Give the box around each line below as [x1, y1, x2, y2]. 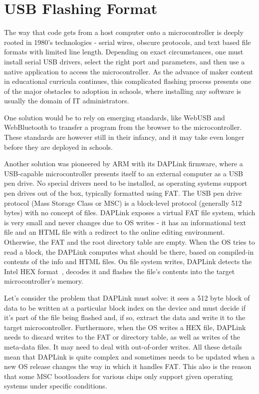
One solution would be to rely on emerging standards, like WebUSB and [4, 112, 225, 122]
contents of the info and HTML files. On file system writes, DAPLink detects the [4, 256, 252, 267]
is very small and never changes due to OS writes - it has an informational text [4, 217, 247, 227]
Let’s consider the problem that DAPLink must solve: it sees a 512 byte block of [4, 292, 250, 303]
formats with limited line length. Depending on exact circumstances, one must [4, 46, 244, 57]
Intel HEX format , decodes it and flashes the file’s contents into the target [4, 266, 235, 276]
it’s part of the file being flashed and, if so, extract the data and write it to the [4, 312, 246, 323]
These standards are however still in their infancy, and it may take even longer [4, 132, 245, 142]
